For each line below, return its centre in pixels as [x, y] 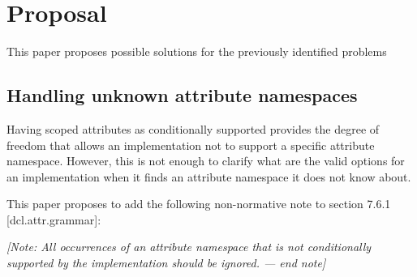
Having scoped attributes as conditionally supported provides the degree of [193, 128]
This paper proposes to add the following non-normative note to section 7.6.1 [199, 204]
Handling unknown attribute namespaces [182, 95]
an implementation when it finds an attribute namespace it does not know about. [209, 176]
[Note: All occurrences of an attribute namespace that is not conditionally [189, 247]
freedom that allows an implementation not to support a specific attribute [191, 145]
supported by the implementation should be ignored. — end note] [166, 263]
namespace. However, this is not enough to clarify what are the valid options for [206, 161]
